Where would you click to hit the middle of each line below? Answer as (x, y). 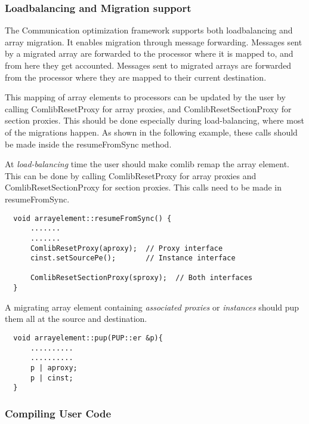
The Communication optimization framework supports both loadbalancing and (149, 30)
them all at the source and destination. (76, 319)
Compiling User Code (58, 413)
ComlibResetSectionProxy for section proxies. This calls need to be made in (143, 187)
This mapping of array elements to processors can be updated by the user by (145, 97)
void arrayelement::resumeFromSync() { (92, 218)
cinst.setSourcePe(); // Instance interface (133, 258)
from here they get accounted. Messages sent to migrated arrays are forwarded (148, 65)
